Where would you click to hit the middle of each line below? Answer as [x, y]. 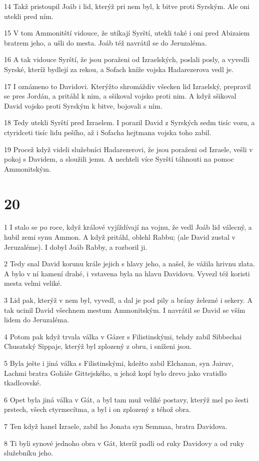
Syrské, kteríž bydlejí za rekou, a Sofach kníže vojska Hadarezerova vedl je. [119, 69]
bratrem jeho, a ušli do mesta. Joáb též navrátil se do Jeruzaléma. [105, 42]
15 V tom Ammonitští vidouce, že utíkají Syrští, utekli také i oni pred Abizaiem [127, 33]
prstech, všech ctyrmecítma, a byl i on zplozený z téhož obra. [97, 409]
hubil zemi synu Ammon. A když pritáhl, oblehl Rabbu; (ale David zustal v [120, 237]
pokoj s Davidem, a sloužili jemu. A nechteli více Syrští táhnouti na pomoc [119, 159]
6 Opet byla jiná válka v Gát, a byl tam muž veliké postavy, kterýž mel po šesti [126, 399]
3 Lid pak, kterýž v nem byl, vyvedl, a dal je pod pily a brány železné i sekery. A [128, 300]
